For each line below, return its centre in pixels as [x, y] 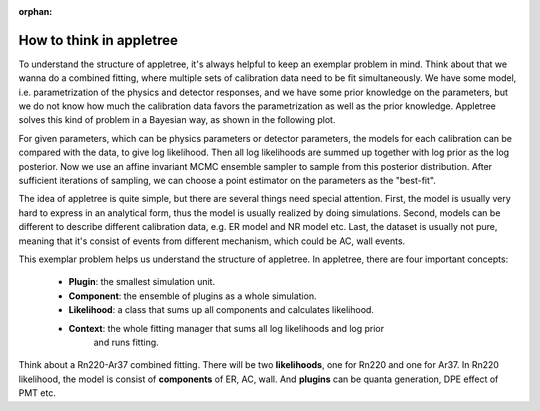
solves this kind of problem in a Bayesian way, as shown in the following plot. [177, 120]
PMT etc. [37, 393]
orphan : [35, 11]
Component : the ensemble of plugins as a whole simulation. [192, 296]
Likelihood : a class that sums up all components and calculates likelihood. [221, 310]
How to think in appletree [98, 40]
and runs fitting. [126, 342]
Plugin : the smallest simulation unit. [141, 282]
